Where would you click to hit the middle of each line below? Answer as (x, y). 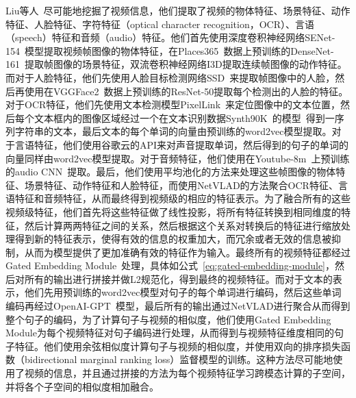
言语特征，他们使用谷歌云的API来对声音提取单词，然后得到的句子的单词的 (182, 144)
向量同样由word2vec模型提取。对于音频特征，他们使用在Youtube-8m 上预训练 (178, 158)
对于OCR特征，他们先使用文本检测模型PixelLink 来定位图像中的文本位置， (173, 104)
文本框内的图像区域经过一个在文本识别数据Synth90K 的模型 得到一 (184, 117)
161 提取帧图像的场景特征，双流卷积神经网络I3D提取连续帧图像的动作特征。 (176, 64)
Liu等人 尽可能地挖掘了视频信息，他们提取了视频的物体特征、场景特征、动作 (178, 10)
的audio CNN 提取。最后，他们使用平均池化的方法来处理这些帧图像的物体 (171, 172)
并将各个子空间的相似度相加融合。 (82, 386)
